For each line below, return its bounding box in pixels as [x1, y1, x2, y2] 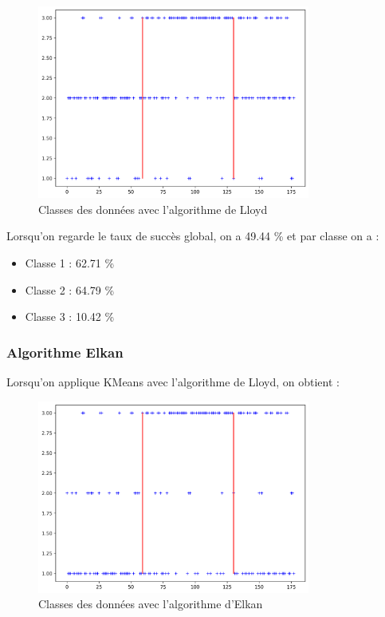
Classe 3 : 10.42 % [25, 308, 115, 325]
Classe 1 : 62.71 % [25, 254, 115, 271]
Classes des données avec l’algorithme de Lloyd [38, 200, 268, 217]
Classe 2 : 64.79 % [25, 281, 115, 298]
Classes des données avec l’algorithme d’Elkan [38, 595, 263, 612]
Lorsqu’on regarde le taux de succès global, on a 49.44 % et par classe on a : [6, 227, 379, 244]
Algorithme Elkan [6, 342, 124, 362]
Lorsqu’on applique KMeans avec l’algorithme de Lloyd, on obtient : [6, 373, 340, 390]
